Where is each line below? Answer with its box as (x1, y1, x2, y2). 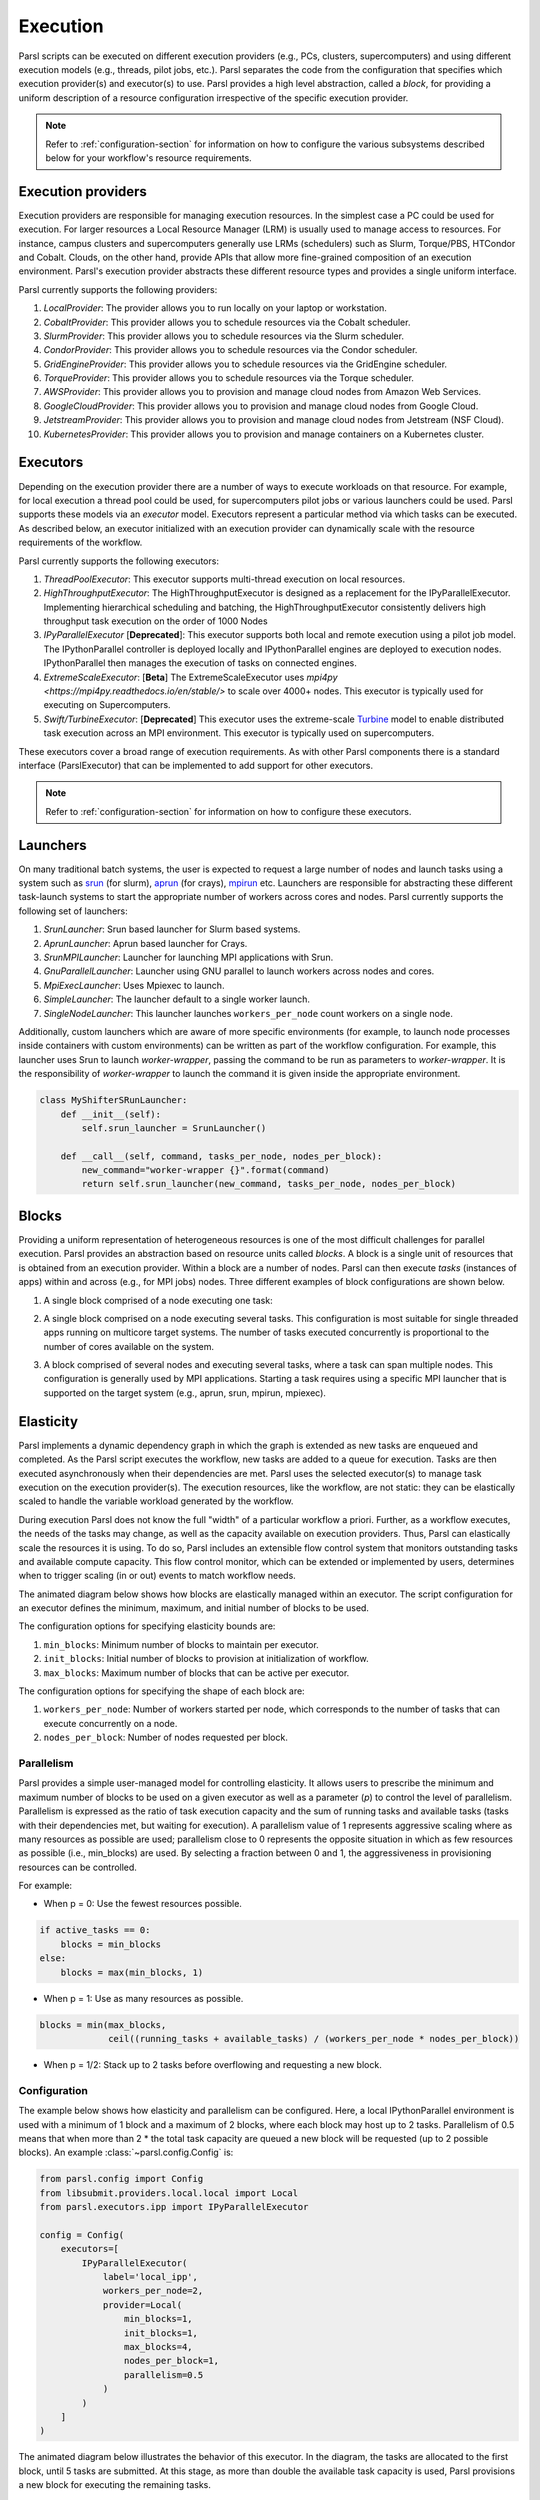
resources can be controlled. (18, 1861, 137, 1873)
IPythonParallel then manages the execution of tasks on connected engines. (43, 657, 357, 669)
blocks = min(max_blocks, (39, 2019, 167, 2030)
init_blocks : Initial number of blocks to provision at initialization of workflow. (43, 1653, 369, 1665)
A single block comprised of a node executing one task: (43, 1294, 274, 1306)
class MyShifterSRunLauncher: (39, 1095, 188, 1106)
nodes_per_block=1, (123, 2355, 220, 2367)
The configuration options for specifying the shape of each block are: (18, 1685, 305, 1697)
